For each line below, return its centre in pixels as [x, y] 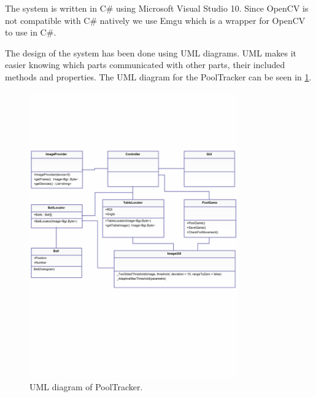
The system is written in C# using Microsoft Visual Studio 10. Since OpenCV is [157, 8]
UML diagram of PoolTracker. [86, 386]
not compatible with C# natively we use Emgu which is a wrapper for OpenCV [155, 20]
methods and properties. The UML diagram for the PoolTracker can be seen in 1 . [158, 76]
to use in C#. [31, 32]
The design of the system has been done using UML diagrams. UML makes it [151, 52]
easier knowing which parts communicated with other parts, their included [145, 65]
